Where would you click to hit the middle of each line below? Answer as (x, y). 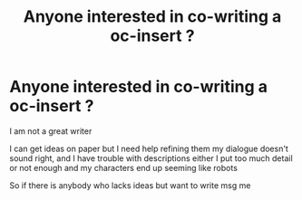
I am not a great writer (51, 131)
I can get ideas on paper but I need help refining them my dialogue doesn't (149, 148)
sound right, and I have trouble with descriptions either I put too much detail (151, 158)
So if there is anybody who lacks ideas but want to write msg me (130, 185)
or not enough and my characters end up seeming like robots (124, 167)
